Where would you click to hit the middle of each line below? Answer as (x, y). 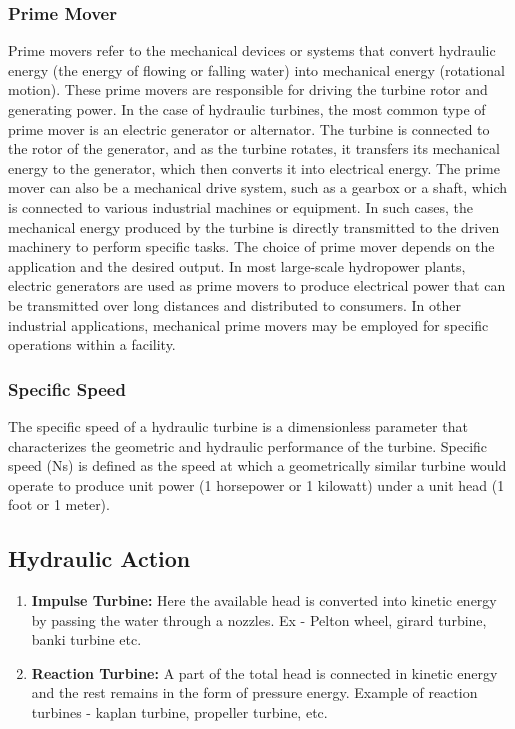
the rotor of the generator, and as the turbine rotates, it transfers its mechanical (254, 148)
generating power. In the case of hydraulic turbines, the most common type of (247, 109)
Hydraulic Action (99, 558)
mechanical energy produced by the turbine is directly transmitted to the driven (254, 226)
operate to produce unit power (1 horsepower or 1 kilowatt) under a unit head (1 (256, 484)
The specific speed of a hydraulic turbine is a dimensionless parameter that (238, 425)
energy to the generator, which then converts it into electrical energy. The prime (254, 167)
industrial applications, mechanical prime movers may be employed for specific (248, 324)
